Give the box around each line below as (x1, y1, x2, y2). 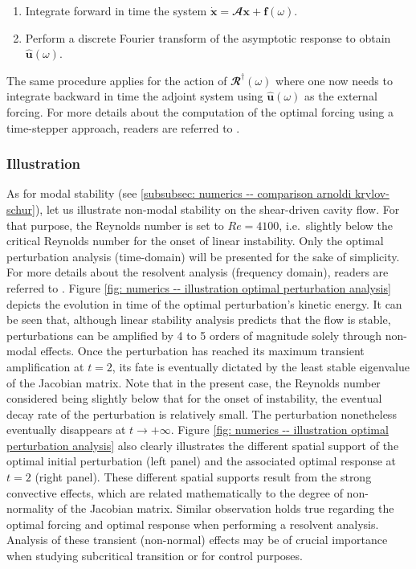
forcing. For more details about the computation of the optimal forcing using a (6, 103, 394, 120)
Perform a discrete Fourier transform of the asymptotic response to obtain (25, 29, 391, 46)
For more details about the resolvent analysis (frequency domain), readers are (6, 264, 389, 280)
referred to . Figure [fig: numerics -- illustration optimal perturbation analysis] (6, 279, 391, 296)
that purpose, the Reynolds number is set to (6, 216, 224, 233)
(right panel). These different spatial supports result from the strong (35, 469, 372, 485)
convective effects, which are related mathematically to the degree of (6, 484, 343, 501)
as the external (304, 88, 377, 104)
